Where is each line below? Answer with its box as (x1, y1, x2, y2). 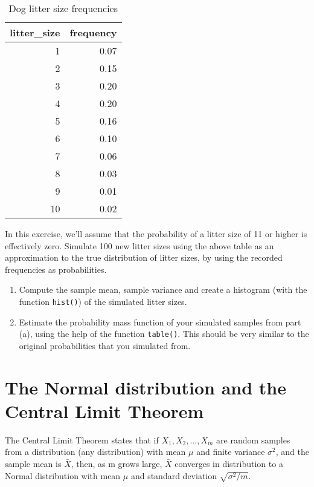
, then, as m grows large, (71, 457, 162, 469)
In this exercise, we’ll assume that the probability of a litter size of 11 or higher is (5, 227, 307, 240)
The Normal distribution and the (5, 374, 287, 399)
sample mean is (5, 457, 62, 469)
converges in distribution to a (175, 457, 283, 469)
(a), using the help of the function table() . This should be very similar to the (19, 327, 309, 340)
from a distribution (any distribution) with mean (5, 445, 186, 458)
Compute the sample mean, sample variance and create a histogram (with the (19, 283, 307, 296)
